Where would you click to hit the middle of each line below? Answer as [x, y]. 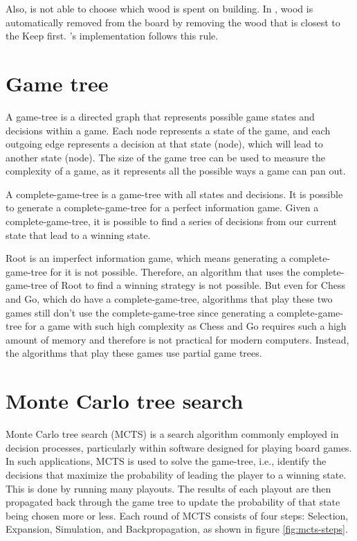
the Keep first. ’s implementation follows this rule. [112, 36]
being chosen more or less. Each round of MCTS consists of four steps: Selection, [177, 515]
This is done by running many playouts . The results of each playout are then [168, 488]
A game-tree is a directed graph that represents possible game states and [160, 116]
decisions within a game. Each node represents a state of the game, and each [168, 130]
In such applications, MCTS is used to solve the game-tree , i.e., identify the [166, 461]
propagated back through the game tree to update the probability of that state [173, 502]
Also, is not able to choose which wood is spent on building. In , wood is [159, 8]
